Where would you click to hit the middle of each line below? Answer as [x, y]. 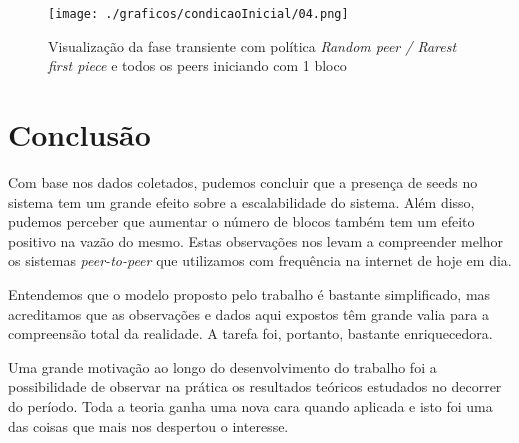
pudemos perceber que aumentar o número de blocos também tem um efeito [241, 221]
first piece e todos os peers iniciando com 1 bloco [197, 65]
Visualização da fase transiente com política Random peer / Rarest [252, 45]
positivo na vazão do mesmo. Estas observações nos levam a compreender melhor [256, 240]
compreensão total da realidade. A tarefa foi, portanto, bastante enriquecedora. [250, 333]
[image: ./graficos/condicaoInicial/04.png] [198, 14]
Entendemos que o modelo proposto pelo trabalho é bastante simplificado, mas [249, 293]
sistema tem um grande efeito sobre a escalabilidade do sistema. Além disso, [241, 201]
